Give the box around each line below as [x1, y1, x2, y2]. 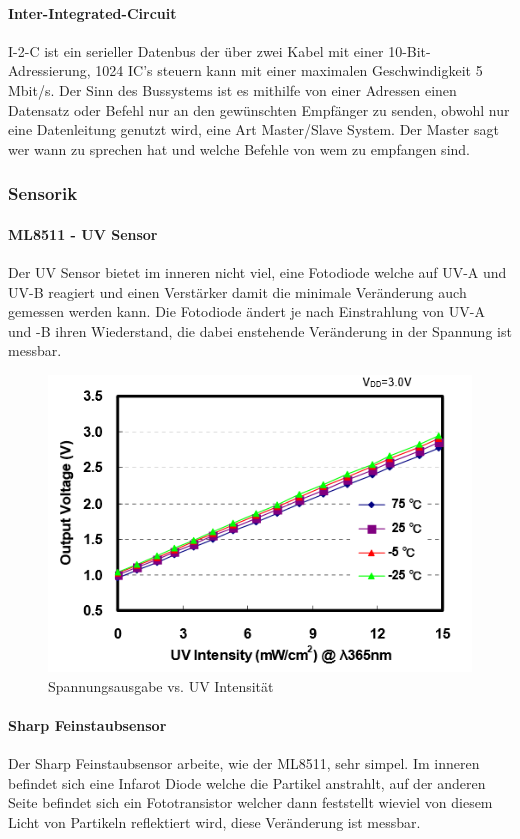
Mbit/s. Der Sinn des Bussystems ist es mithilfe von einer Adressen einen [8, 79, 457, 100]
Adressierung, [8, 60, 91, 81]
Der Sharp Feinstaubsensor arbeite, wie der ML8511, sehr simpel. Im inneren [8, 752, 480, 773]
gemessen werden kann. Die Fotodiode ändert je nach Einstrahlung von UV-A [8, 301, 485, 322]
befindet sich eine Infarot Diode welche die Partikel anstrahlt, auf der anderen [8, 772, 486, 793]
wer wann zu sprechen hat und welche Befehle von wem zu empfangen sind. [8, 138, 470, 159]
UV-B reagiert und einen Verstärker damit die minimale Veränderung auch [8, 281, 467, 302]
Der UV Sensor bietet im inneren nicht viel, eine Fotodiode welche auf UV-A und [8, 262, 507, 282]
